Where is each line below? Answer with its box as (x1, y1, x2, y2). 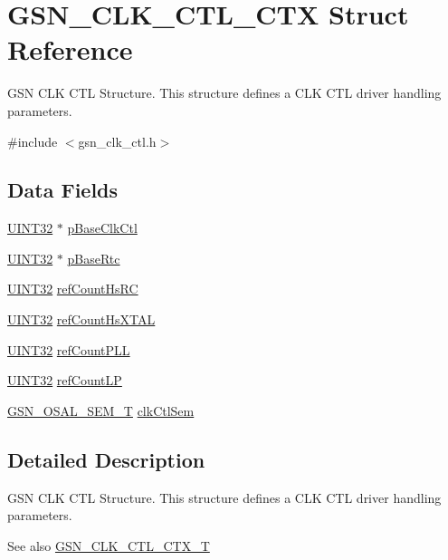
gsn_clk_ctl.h (78, 131, 157, 150)
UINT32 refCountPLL (7, 340, 130, 359)
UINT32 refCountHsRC (7, 279, 138, 298)
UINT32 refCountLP (7, 371, 122, 390)
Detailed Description (7, 445, 205, 473)
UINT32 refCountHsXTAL (7, 310, 156, 329)
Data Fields (7, 176, 119, 204)
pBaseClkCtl (67, 218, 138, 237)
